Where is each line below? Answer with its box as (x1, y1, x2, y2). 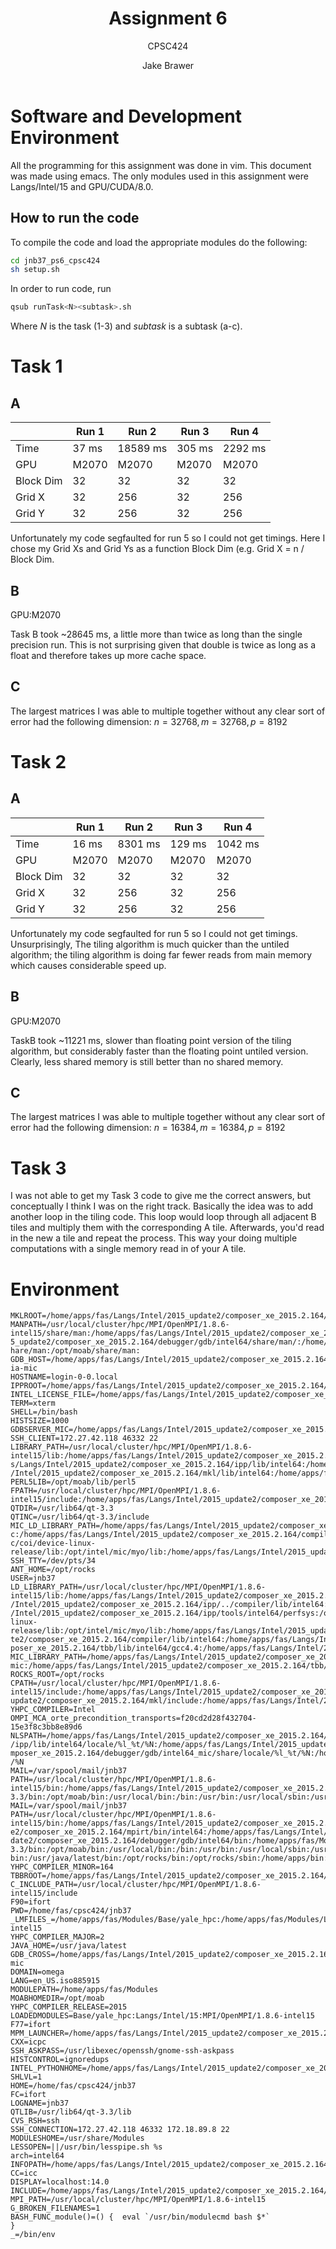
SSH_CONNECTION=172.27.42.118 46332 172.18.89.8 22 (10, 2125, 230, 2135)
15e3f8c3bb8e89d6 (10, 1722, 83, 1732)
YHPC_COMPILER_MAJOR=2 (10, 1932, 105, 1942)
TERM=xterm (10, 1398, 56, 1409)
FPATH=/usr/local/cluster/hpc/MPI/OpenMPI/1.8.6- (10, 1486, 222, 1496)
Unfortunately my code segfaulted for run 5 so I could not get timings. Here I (10, 532, 326, 544)
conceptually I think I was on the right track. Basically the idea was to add (10, 1200, 313, 1212)
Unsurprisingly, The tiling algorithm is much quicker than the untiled (10, 938, 290, 950)
